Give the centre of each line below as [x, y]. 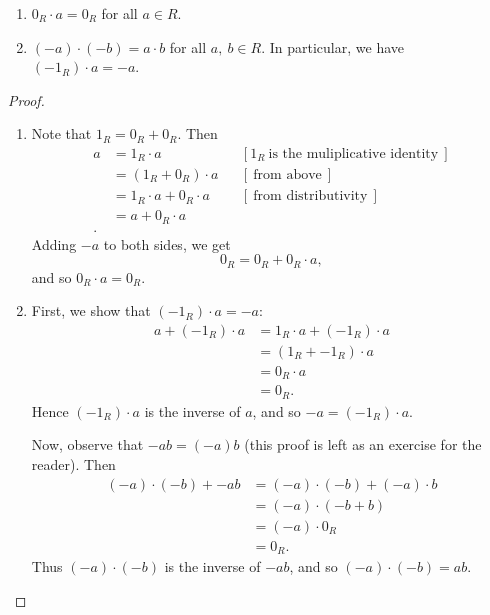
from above [287, 175]
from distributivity [310, 196]
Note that [61, 133]
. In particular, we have [333, 46]
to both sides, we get [167, 243]
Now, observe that [87, 444]
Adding [54, 243]
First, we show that [91, 310]
